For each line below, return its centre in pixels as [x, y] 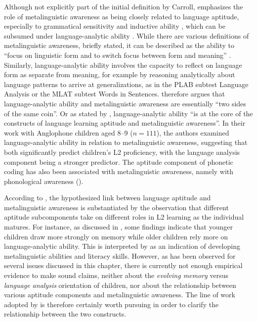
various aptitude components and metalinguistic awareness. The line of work [120, 295]
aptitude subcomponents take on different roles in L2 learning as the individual [124, 217]
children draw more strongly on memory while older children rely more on [116, 236]
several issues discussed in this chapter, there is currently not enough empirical [123, 265]
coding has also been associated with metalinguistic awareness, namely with [119, 171]
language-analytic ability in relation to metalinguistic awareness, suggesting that [126, 142]
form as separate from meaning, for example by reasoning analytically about [120, 74]
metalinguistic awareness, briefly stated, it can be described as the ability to [119, 45]
